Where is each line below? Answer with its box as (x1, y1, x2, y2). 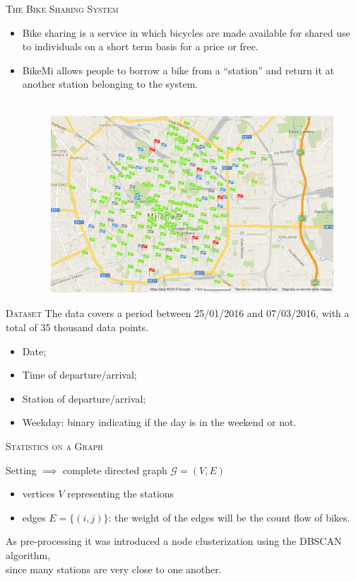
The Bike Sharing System (6, 1, 119, 16)
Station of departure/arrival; (22, 391, 146, 405)
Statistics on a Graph (6, 438, 103, 453)
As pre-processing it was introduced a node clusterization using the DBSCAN (6, 534, 342, 548)
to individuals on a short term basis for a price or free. (22, 39, 259, 54)
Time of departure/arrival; (22, 367, 137, 382)
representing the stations (67, 486, 174, 501)
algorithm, (6, 547, 51, 562)
